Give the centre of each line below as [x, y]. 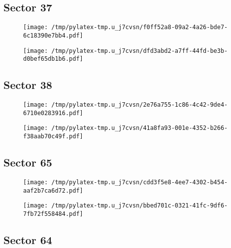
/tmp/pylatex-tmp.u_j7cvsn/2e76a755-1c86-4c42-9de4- [140, 105]
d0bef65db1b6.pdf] [53, 59]
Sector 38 [28, 85]
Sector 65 [28, 162]
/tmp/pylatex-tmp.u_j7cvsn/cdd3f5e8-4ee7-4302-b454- [140, 182]
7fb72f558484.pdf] [53, 214]
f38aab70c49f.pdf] [53, 136]
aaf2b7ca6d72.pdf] [53, 190]
